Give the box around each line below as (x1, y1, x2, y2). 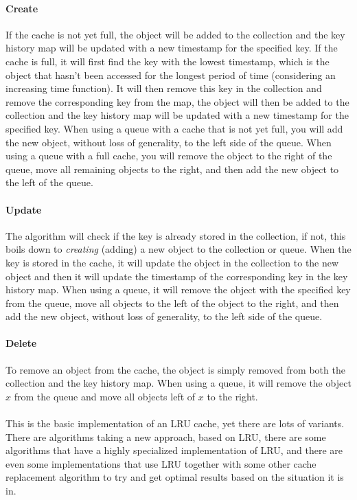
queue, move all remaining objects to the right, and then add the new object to (5, 161, 339, 176)
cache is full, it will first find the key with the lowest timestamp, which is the (5, 54, 330, 68)
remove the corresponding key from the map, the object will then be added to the (5, 94, 349, 109)
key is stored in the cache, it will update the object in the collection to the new (5, 255, 339, 269)
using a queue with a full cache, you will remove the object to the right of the (5, 148, 332, 163)
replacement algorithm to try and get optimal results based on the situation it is (5, 470, 344, 484)
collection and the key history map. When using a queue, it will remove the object (5, 376, 352, 390)
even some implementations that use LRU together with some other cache (5, 456, 316, 470)
